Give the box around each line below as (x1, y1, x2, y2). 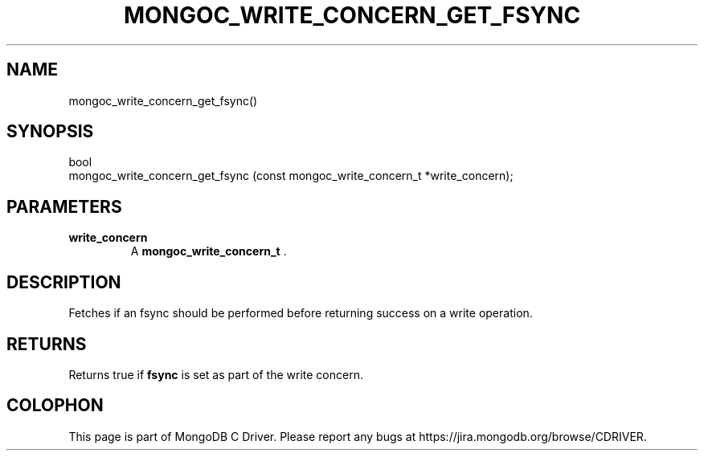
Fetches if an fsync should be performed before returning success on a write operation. (68, 306, 533, 320)
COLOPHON (6, 395, 104, 416)
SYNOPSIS (6, 121, 94, 142)
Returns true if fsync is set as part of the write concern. (68, 367, 363, 382)
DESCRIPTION (6, 271, 121, 292)
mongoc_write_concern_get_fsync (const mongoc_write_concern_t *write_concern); (68, 169, 514, 183)
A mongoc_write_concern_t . (130, 244, 287, 259)
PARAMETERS (6, 196, 122, 217)
